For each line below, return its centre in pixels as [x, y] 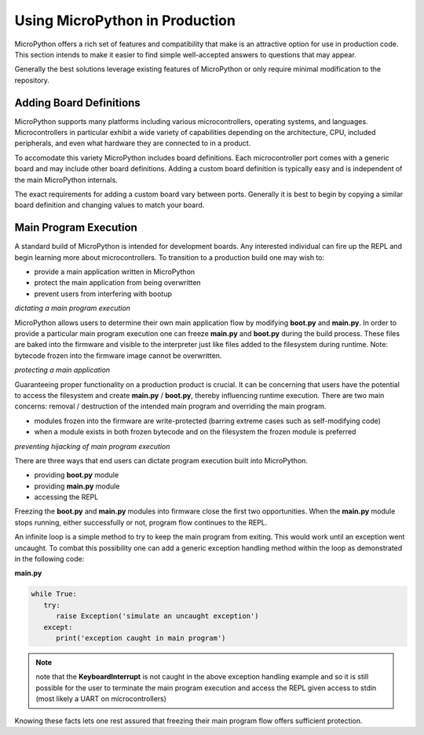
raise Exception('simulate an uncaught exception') [157, 616]
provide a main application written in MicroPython [115, 272]
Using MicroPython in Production [125, 20]
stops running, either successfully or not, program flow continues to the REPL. [141, 522]
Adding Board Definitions [77, 102]
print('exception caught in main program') [141, 638]
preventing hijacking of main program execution [92, 446]
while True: [54, 594]
